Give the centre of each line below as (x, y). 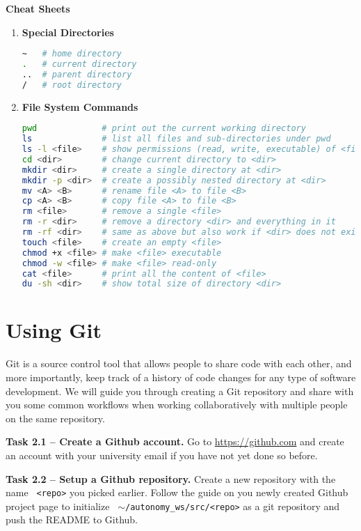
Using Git (54, 330)
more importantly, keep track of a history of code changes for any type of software (181, 377)
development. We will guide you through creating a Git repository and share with (180, 391)
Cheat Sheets (38, 8)
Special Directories (68, 32)
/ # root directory (72, 85)
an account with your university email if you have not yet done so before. (162, 455)
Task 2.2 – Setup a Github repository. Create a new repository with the (171, 478)
